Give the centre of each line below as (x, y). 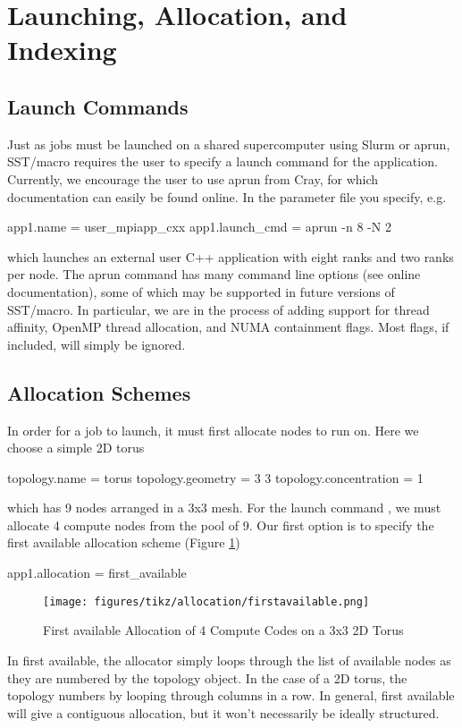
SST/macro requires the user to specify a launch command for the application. (223, 161)
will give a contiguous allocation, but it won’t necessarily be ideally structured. (223, 712)
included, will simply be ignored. (97, 344)
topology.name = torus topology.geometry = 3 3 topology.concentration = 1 (215, 477)
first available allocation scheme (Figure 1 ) (124, 542)
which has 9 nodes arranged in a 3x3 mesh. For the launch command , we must (224, 508)
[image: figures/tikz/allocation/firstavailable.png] (206, 601)
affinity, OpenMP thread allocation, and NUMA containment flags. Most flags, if (228, 327)
